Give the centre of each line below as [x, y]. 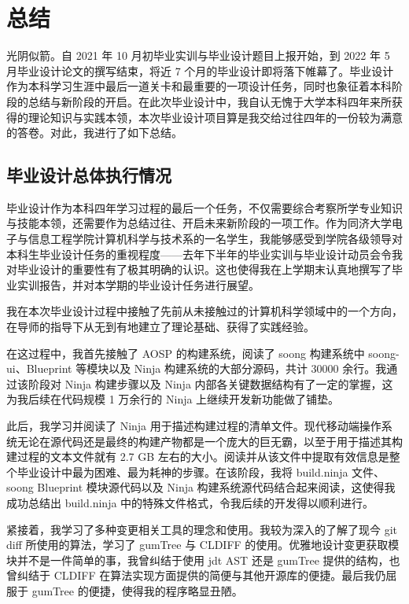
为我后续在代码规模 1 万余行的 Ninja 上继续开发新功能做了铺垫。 [173, 399]
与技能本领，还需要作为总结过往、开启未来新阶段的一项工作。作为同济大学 [199, 223]
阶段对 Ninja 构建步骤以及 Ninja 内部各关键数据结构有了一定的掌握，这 [210, 383]
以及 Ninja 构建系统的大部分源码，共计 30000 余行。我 [248, 368]
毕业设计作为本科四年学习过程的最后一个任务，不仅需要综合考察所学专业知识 [204, 207]
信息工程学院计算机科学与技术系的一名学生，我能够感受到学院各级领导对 [215, 239]
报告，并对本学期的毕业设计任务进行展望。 [149, 284]
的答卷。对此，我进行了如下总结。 [94, 133]
